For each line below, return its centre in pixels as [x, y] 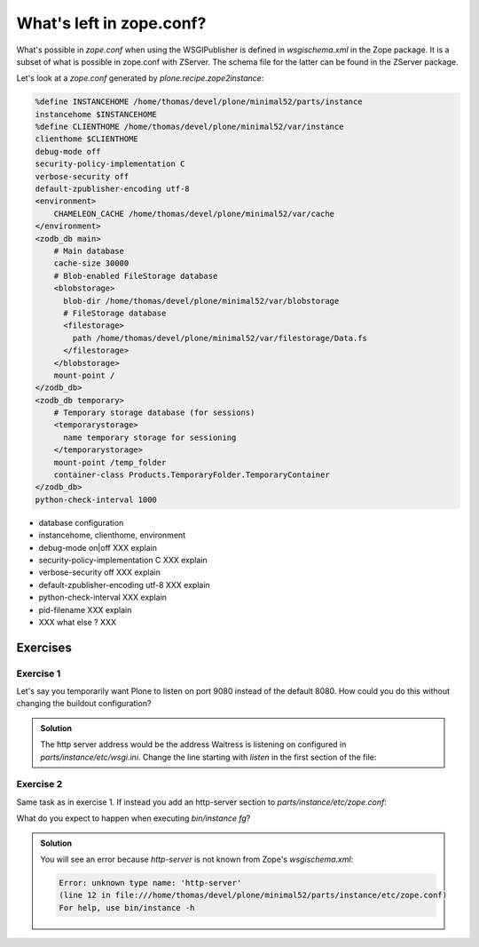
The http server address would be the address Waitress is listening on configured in [193, 744]
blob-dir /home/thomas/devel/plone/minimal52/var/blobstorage [201, 301]
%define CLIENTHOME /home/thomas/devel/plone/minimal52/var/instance [189, 127]
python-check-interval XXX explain [103, 597]
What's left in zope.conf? [111, 23]
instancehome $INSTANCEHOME [96, 114]
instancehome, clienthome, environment [112, 535]
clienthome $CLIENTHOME [87, 139]
